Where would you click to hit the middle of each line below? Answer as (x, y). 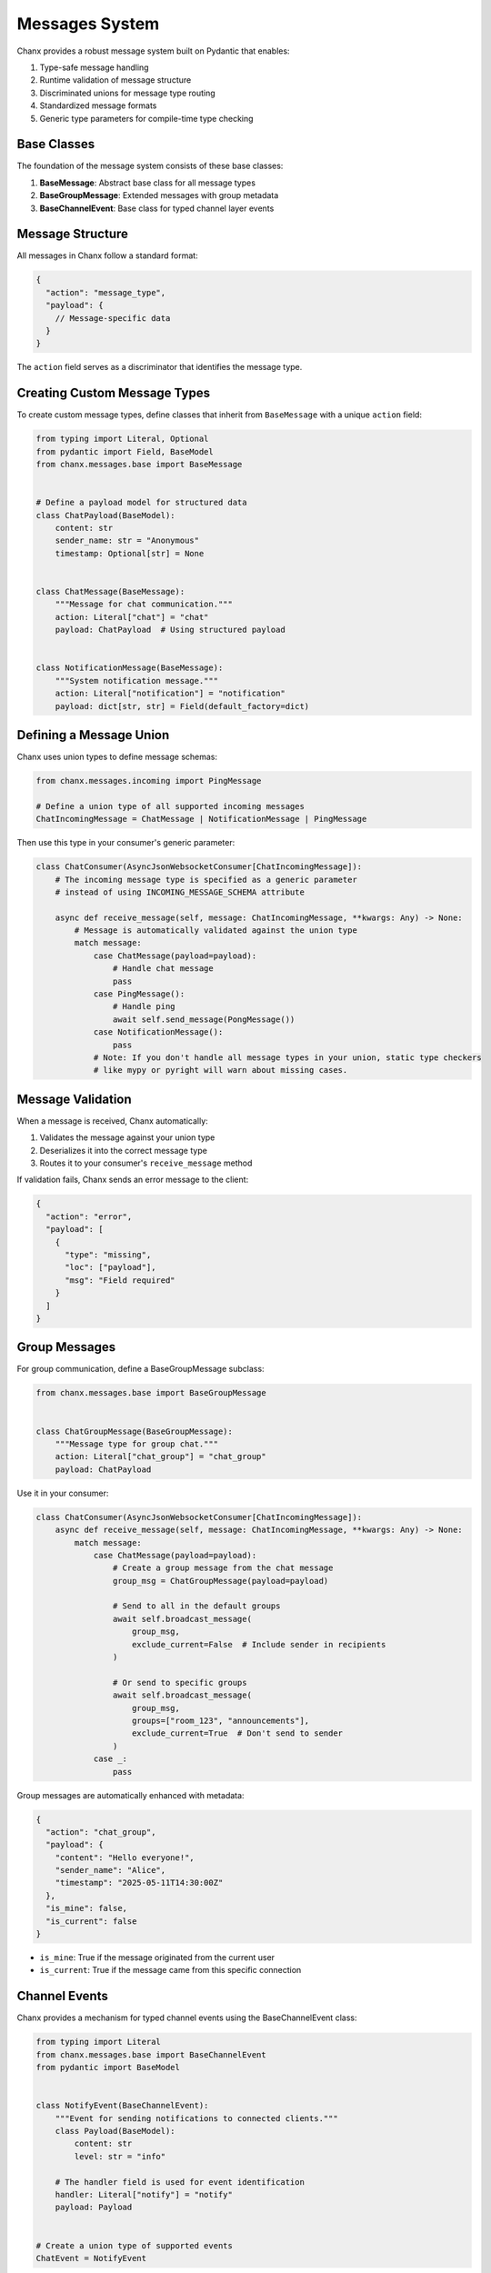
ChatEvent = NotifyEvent (91, 2258)
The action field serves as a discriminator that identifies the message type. (160, 367)
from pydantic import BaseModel (108, 2068)
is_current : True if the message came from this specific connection (170, 1970)
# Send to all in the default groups (196, 1606)
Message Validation (74, 1099)
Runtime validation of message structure (115, 80)
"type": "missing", (108, 1254)
